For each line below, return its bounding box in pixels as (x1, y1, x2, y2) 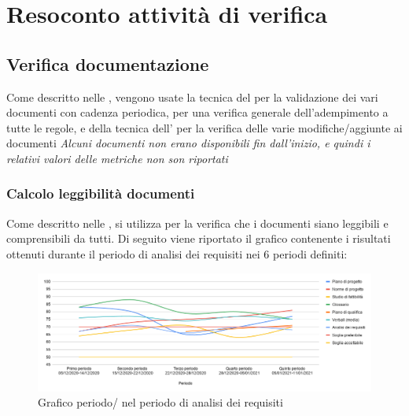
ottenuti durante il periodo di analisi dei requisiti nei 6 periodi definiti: (6, 245, 348, 262)
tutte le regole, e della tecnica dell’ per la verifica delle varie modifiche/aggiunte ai (6, 119, 403, 136)
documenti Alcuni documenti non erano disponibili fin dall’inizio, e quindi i (6, 135, 370, 151)
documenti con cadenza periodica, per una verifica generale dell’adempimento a (6, 104, 389, 121)
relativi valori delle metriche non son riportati (6, 150, 228, 166)
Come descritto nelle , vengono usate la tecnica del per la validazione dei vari (6, 88, 378, 105)
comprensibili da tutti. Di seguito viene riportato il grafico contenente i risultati (6, 230, 391, 247)
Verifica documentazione (6, 51, 209, 76)
